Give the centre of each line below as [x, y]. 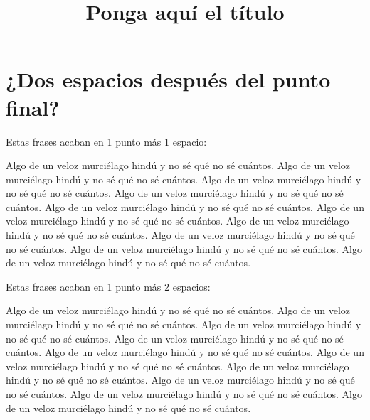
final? [33, 107]
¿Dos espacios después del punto [168, 79]
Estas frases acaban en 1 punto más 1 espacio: [106, 141]
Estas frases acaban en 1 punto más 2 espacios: [108, 286]
